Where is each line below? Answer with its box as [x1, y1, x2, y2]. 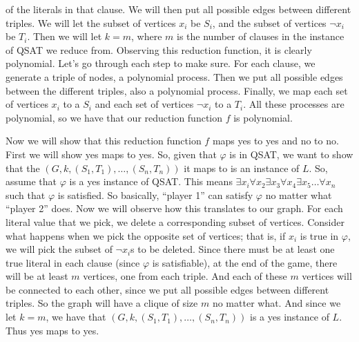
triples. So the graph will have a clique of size [6, 296, 198, 310]
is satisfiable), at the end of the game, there [152, 255, 338, 269]
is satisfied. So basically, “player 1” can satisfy [57, 187, 253, 202]
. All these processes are [243, 97, 345, 111]
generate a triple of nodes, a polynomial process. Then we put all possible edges [6, 69, 343, 84]
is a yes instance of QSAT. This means [69, 174, 233, 189]
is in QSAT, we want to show [229, 146, 353, 161]
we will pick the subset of [6, 242, 113, 256]
